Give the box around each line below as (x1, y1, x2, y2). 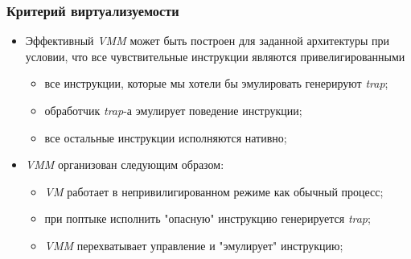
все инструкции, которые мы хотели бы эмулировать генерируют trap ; (44, 75, 388, 92)
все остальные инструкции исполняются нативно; (44, 129, 287, 146)
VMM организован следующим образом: (25, 156, 224, 173)
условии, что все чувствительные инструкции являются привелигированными (25, 47, 405, 64)
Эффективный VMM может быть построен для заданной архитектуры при (25, 32, 390, 49)
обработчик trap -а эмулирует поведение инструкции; (44, 102, 302, 118)
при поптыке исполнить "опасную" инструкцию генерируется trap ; (44, 210, 371, 227)
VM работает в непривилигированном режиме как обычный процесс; (44, 183, 384, 199)
